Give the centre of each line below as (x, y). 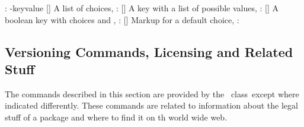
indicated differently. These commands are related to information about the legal (151, 105)
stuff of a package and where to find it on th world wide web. (116, 117)
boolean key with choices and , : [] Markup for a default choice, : (122, 19)
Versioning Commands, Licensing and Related (149, 51)
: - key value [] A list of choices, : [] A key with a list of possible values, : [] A (142, 8)
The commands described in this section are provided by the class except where (152, 93)
